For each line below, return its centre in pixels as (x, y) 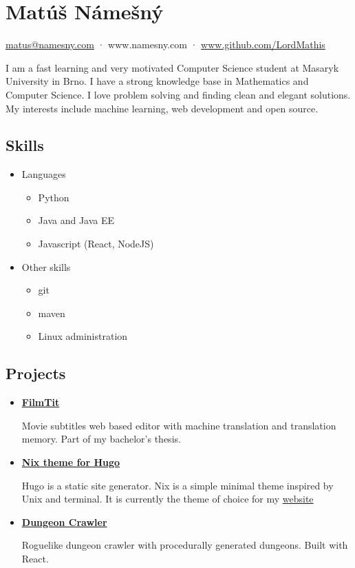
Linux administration (83, 336)
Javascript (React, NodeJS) (96, 244)
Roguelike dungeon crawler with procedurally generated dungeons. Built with (185, 545)
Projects (36, 373)
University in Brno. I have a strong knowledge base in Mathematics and (157, 81)
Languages (44, 174)
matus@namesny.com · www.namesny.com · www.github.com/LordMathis (165, 44)
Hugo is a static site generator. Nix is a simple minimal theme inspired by (177, 485)
